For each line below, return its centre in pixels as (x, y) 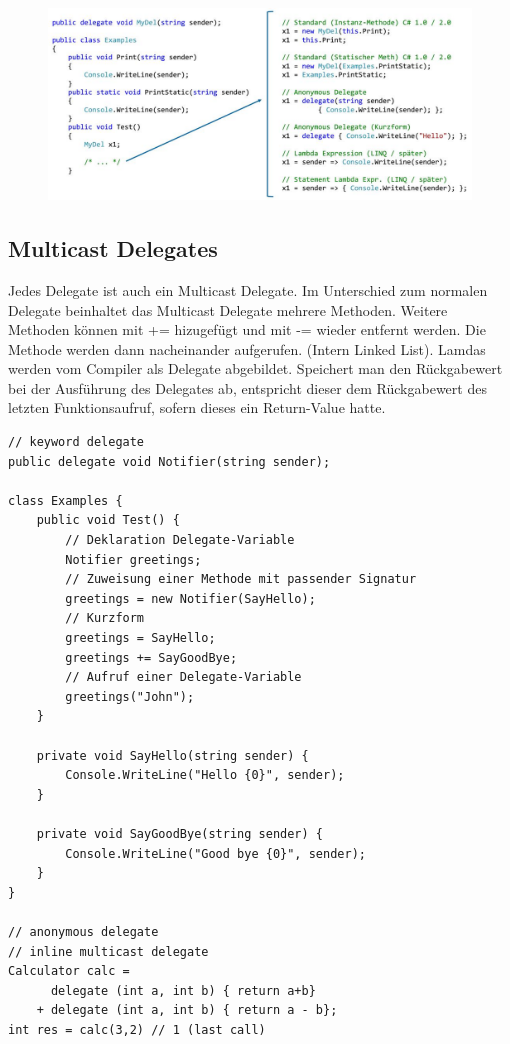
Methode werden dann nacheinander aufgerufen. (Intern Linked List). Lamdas (247, 348)
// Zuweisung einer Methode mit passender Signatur (241, 579)
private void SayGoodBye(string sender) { (179, 833)
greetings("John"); (130, 696)
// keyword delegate (76, 442)
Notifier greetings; (133, 559)
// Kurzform (105, 618)
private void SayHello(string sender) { (172, 755)
